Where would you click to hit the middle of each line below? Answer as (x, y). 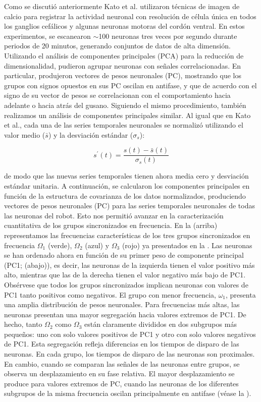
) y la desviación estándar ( (91, 134)
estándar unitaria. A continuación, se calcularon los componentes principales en (127, 185)
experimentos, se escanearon (47, 36)
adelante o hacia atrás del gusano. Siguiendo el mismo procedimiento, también (125, 105)
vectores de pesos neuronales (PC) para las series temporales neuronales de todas (129, 206)
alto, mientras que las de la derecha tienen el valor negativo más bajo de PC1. (125, 275)
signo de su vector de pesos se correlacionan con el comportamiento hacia (117, 95)
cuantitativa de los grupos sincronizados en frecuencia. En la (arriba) (111, 225)
